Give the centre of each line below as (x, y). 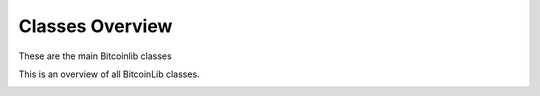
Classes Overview (95, 26)
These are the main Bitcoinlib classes (95, 56)
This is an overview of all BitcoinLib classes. (109, 74)
